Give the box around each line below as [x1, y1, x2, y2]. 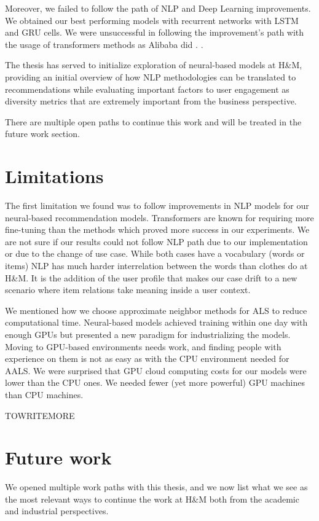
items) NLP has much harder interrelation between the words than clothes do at [5, 259, 308, 272]
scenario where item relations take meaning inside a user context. [5, 283, 251, 296]
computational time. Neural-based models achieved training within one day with [5, 316, 308, 329]
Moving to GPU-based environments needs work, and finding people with [5, 340, 282, 353]
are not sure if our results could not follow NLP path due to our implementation [5, 235, 308, 248]
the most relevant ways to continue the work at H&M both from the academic [5, 492, 299, 505]
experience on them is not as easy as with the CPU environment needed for [5, 352, 289, 365]
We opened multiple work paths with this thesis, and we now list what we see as [5, 480, 308, 493]
